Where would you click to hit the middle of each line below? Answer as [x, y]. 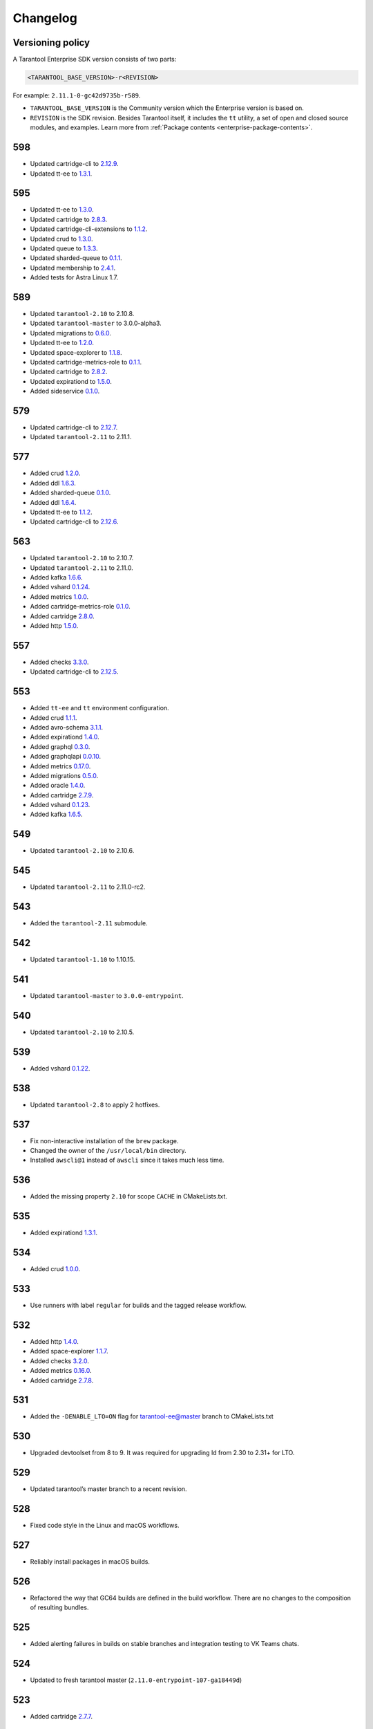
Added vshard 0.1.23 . [60, 805]
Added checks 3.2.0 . [60, 1361]
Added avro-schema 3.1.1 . [67, 727]
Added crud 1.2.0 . [55, 473]
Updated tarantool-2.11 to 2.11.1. [81, 437]
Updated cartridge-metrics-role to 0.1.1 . [86, 362]
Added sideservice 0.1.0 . [65, 391]
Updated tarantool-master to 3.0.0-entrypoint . [107, 996]
